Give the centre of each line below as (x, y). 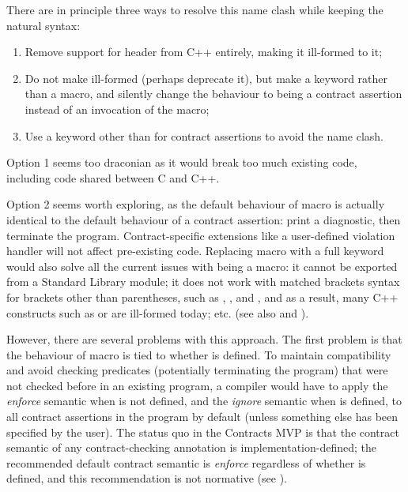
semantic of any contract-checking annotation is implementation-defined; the (192, 447)
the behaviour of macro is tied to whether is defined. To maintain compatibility (199, 354)
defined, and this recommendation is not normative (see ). (147, 478)
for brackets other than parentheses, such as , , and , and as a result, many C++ (202, 297)
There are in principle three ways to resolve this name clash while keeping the (195, 9)
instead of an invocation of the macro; (117, 109)
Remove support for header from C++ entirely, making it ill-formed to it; (204, 52)
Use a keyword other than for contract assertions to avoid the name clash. (204, 135)
